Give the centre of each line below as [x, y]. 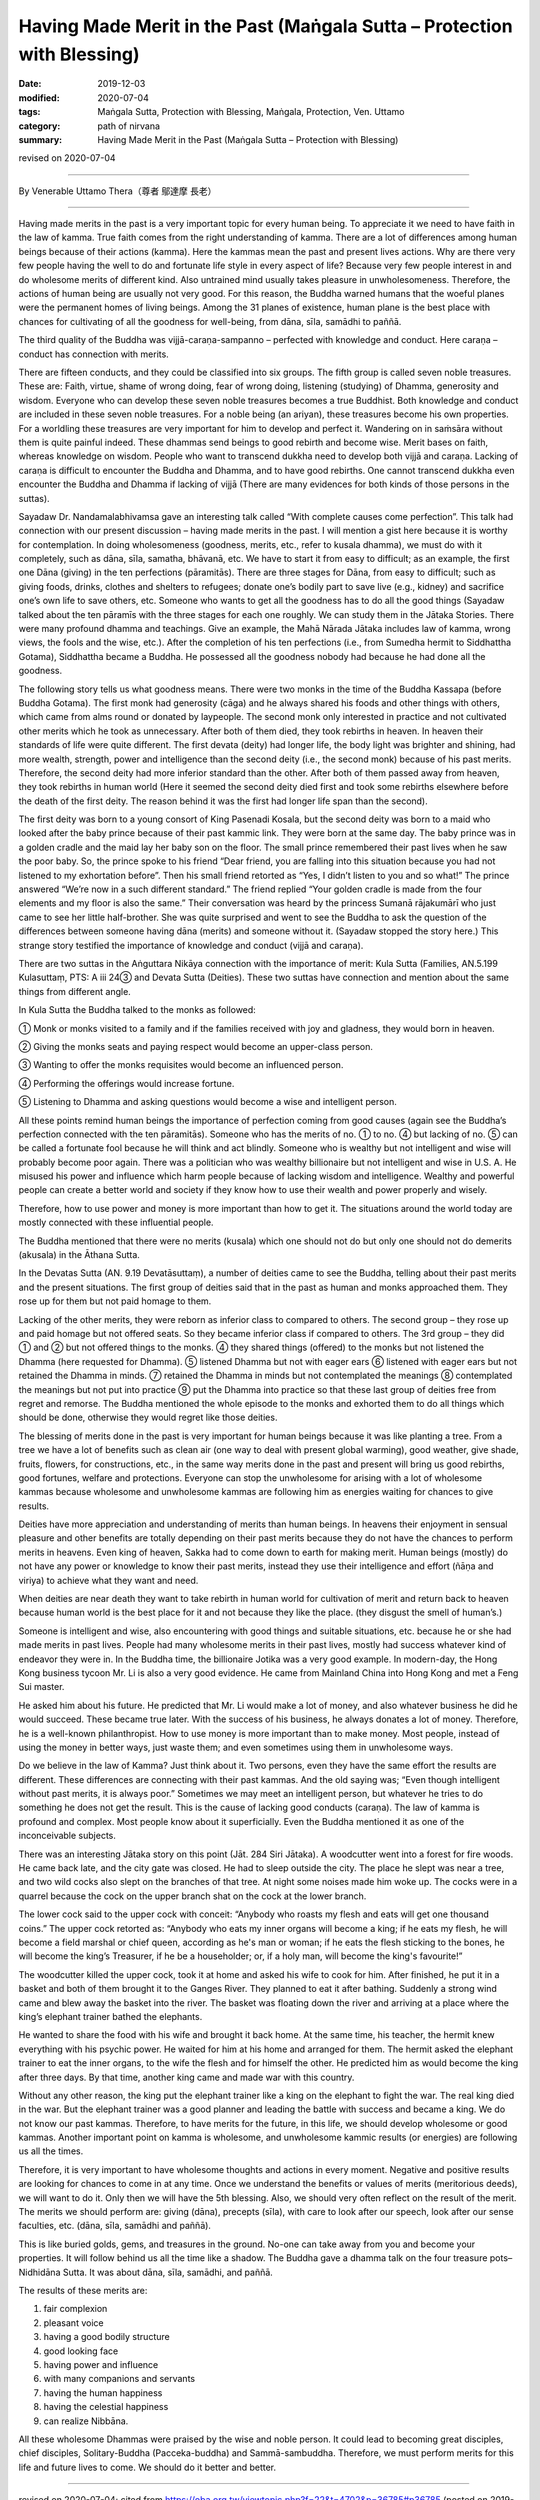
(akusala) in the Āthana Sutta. [79, 1255]
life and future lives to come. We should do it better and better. [147, 2467]
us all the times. [51, 2151]
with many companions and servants [119, 2379]
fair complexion [75, 2309]
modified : [39, 97]
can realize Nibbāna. [86, 2421]
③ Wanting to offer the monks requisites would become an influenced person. [181, 1065]
